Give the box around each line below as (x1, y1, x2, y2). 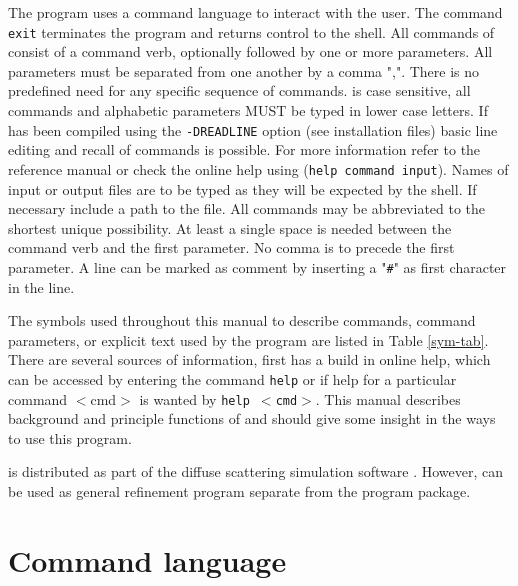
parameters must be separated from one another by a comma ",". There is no (8, 60, 480, 81)
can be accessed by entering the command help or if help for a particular (8, 368, 457, 389)
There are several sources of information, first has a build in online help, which (8, 349, 491, 370)
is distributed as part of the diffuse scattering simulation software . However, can (8, 461, 503, 482)
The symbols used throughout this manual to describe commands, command (8, 310, 476, 331)
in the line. (8, 276, 75, 297)
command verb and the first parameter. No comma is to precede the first (8, 237, 455, 258)
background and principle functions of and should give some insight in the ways (8, 408, 496, 429)
